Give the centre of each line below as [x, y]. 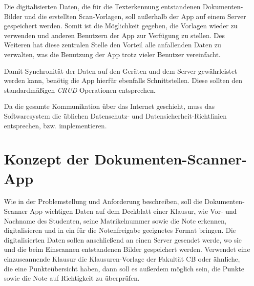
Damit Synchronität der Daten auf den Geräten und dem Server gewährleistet [121, 71]
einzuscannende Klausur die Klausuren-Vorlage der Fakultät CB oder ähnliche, [122, 259]
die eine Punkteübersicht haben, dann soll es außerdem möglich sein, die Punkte [124, 268]
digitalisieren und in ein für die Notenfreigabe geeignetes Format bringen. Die [120, 230]
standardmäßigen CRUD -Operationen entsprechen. [80, 90]
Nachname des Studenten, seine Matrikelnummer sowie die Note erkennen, [115, 220]
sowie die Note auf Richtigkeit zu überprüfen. [72, 278]
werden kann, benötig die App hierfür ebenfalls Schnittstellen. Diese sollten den [123, 80]
